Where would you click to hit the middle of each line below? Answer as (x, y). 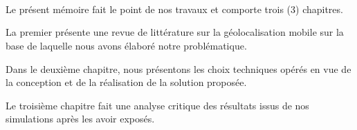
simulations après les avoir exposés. (80, 119)
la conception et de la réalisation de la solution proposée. (126, 82)
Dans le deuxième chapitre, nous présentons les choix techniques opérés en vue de (178, 68)
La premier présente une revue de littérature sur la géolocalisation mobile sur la (175, 32)
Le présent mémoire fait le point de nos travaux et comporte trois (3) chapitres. (174, 9)
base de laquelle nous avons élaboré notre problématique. (126, 45)
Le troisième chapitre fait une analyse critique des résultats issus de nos (157, 105)
